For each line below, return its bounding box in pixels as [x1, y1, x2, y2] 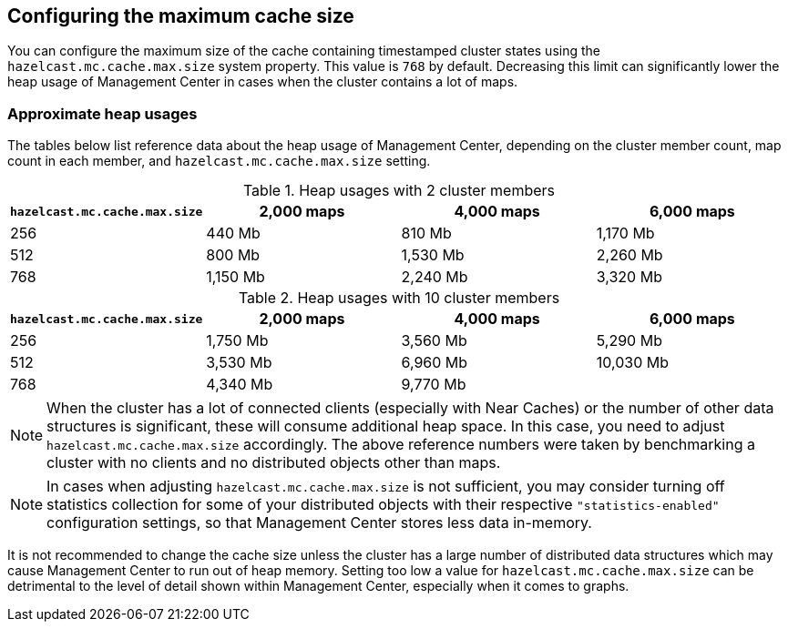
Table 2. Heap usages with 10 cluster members [238, 289, 560, 308]
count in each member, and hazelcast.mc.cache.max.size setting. [7, 153, 431, 169]
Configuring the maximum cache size [7, 5, 354, 27]
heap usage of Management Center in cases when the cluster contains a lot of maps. [7, 74, 518, 90]
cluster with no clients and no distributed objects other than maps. [46, 453, 501, 472]
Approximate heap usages [7, 104, 198, 123]
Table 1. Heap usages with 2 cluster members [242, 181, 556, 200]
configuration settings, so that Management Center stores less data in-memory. [46, 513, 592, 533]
